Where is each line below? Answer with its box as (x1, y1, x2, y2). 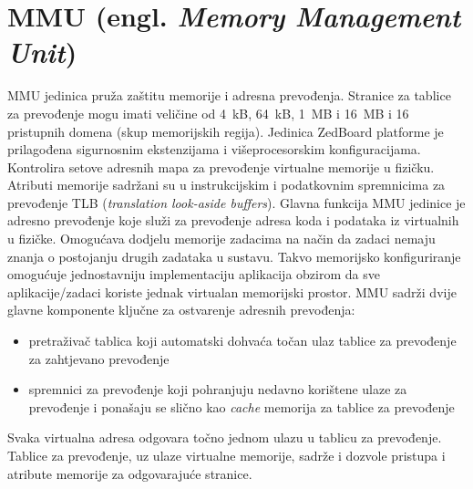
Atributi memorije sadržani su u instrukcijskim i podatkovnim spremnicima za (7, 175, 446, 194)
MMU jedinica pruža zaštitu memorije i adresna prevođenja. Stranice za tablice (7, 86, 451, 105)
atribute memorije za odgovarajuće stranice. (7, 463, 252, 483)
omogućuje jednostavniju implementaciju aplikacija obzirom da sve (7, 265, 380, 284)
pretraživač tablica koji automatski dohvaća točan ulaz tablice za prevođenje (28, 331, 457, 350)
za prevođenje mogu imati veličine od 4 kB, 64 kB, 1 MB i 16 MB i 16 (7, 103, 409, 122)
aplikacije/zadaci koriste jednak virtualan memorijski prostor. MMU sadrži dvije (7, 282, 457, 301)
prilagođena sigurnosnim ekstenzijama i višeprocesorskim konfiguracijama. (7, 140, 421, 159)
